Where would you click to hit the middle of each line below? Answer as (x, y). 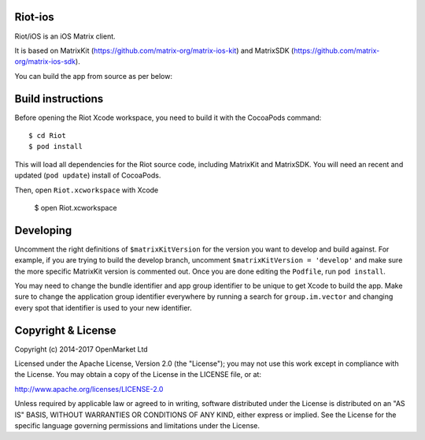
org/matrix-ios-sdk (45, 62)
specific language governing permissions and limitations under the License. (137, 426)
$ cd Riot (47, 135)
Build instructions (59, 99)
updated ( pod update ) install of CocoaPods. (88, 175)
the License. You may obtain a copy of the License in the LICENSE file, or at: (138, 375)
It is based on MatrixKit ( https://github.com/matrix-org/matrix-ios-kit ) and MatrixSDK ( (154, 50)
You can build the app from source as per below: (94, 76)
